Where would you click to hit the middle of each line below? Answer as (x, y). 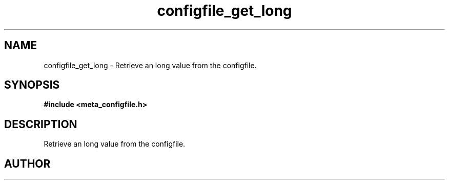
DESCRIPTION (41, 124)
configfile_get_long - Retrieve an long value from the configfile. (150, 65)
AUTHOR (27, 163)
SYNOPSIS (32, 85)
